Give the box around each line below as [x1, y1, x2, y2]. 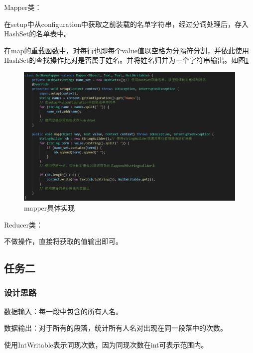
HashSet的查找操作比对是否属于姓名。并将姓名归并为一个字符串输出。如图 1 [4, 55, 249, 65]
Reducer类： [4, 219, 43, 230]
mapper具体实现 [24, 202, 75, 213]
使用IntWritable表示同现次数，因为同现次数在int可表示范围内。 [4, 339, 208, 350]
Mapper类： [4, 2, 42, 12]
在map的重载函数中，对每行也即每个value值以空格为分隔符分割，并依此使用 [4, 45, 249, 55]
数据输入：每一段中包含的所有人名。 [4, 306, 123, 316]
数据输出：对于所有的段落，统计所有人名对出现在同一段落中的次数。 [4, 323, 227, 333]
